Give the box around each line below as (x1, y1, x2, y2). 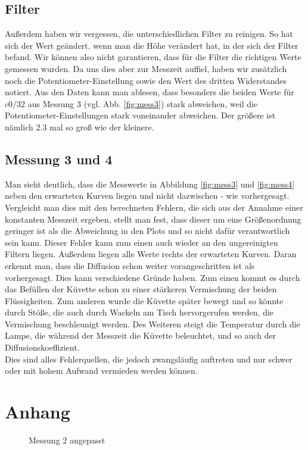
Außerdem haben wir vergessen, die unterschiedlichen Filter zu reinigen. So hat (5, 27, 294, 40)
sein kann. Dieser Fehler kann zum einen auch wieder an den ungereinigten (5, 236, 278, 248)
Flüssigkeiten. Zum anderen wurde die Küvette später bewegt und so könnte (5, 294, 284, 307)
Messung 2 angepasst (29, 433, 105, 446)
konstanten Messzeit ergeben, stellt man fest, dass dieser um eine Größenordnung (5, 212, 301, 225)
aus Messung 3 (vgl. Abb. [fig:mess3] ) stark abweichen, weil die (27, 97, 258, 110)
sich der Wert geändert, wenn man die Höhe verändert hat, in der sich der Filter (5, 39, 298, 51)
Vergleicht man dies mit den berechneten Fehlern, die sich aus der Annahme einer (5, 201, 303, 213)
